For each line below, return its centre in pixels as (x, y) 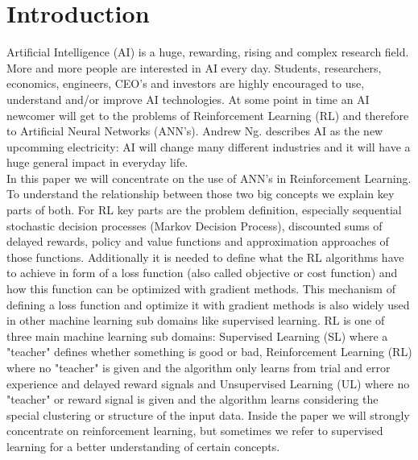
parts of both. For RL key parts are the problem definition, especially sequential (204, 210)
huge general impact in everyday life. (97, 162)
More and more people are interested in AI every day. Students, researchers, (194, 67)
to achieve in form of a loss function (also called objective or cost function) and (202, 273)
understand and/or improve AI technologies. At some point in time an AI (188, 99)
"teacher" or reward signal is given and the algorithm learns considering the (192, 399)
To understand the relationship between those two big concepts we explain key (201, 194)
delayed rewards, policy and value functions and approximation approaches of (198, 241)
